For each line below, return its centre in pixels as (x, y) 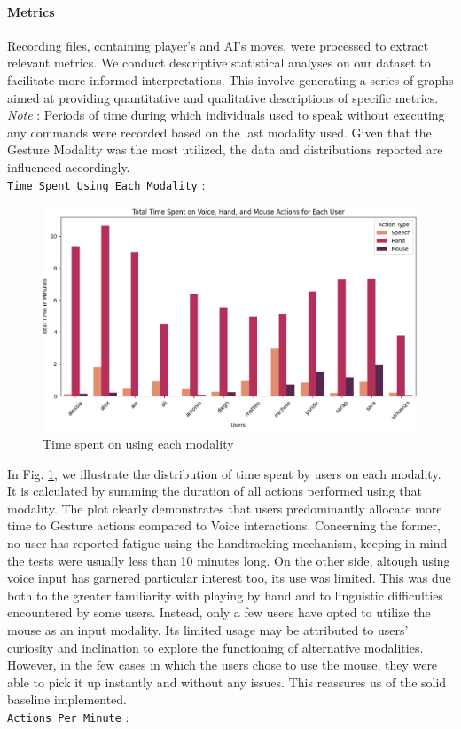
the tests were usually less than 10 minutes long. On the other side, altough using (229, 560)
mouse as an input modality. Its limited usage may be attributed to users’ (208, 629)
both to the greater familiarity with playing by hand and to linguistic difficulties (225, 595)
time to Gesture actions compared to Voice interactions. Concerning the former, (224, 525)
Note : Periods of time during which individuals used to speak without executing (226, 115)
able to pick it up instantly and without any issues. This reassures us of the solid (227, 682)
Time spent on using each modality (138, 444)
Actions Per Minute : (68, 716)
